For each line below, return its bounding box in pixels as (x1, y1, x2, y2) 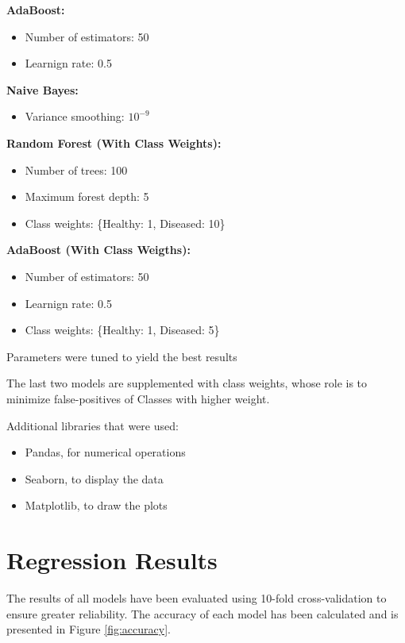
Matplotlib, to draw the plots (25, 497, 168, 514)
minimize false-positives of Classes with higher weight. (6, 390, 270, 406)
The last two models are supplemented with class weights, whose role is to (6, 375, 368, 391)
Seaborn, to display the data (25, 470, 164, 487)
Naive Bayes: (6, 81, 79, 98)
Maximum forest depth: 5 (25, 188, 149, 205)
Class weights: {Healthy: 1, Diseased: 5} (25, 321, 220, 338)
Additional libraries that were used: (6, 417, 179, 433)
